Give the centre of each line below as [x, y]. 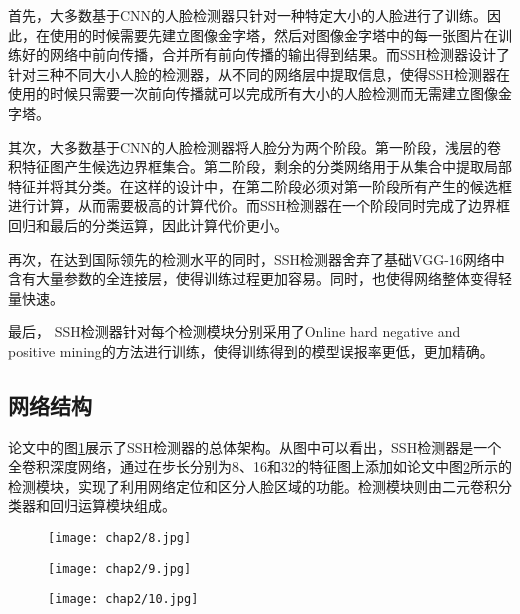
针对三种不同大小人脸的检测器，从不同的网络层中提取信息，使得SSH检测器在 [259, 73]
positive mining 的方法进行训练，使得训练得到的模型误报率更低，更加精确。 [251, 350]
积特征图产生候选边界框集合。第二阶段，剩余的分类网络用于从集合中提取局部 [260, 166]
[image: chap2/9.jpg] [120, 568]
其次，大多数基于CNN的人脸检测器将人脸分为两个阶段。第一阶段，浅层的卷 [255, 146]
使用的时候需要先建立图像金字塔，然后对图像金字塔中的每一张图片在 [273, 34]
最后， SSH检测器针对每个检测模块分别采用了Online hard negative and [234, 331]
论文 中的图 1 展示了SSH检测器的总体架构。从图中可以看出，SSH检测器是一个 [255, 446]
